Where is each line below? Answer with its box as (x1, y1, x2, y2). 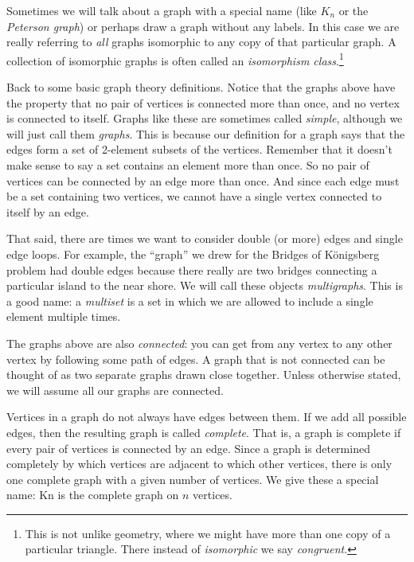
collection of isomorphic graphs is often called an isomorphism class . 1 (6, 49, 344, 68)
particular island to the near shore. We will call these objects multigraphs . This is (6, 277, 403, 294)
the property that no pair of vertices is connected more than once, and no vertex (6, 94, 400, 111)
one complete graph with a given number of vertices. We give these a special (6, 470, 379, 487)
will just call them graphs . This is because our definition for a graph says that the (6, 125, 405, 142)
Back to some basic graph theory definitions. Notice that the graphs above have (6, 79, 396, 96)
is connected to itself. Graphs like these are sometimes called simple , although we (6, 110, 403, 127)
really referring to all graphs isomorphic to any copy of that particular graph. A (6, 33, 396, 50)
